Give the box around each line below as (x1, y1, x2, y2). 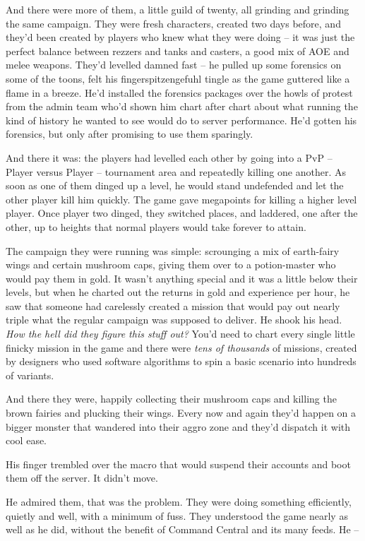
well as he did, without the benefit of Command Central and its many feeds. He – (6, 522, 359, 537)
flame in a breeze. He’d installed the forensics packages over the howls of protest (6, 85, 353, 100)
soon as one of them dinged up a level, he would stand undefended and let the (6, 178, 344, 193)
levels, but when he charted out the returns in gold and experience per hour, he (6, 285, 350, 299)
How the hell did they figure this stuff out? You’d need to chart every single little (6, 326, 355, 341)
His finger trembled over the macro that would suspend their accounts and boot (6, 456, 351, 471)
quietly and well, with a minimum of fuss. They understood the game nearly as (6, 508, 348, 523)
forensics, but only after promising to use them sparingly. (6, 126, 253, 141)
